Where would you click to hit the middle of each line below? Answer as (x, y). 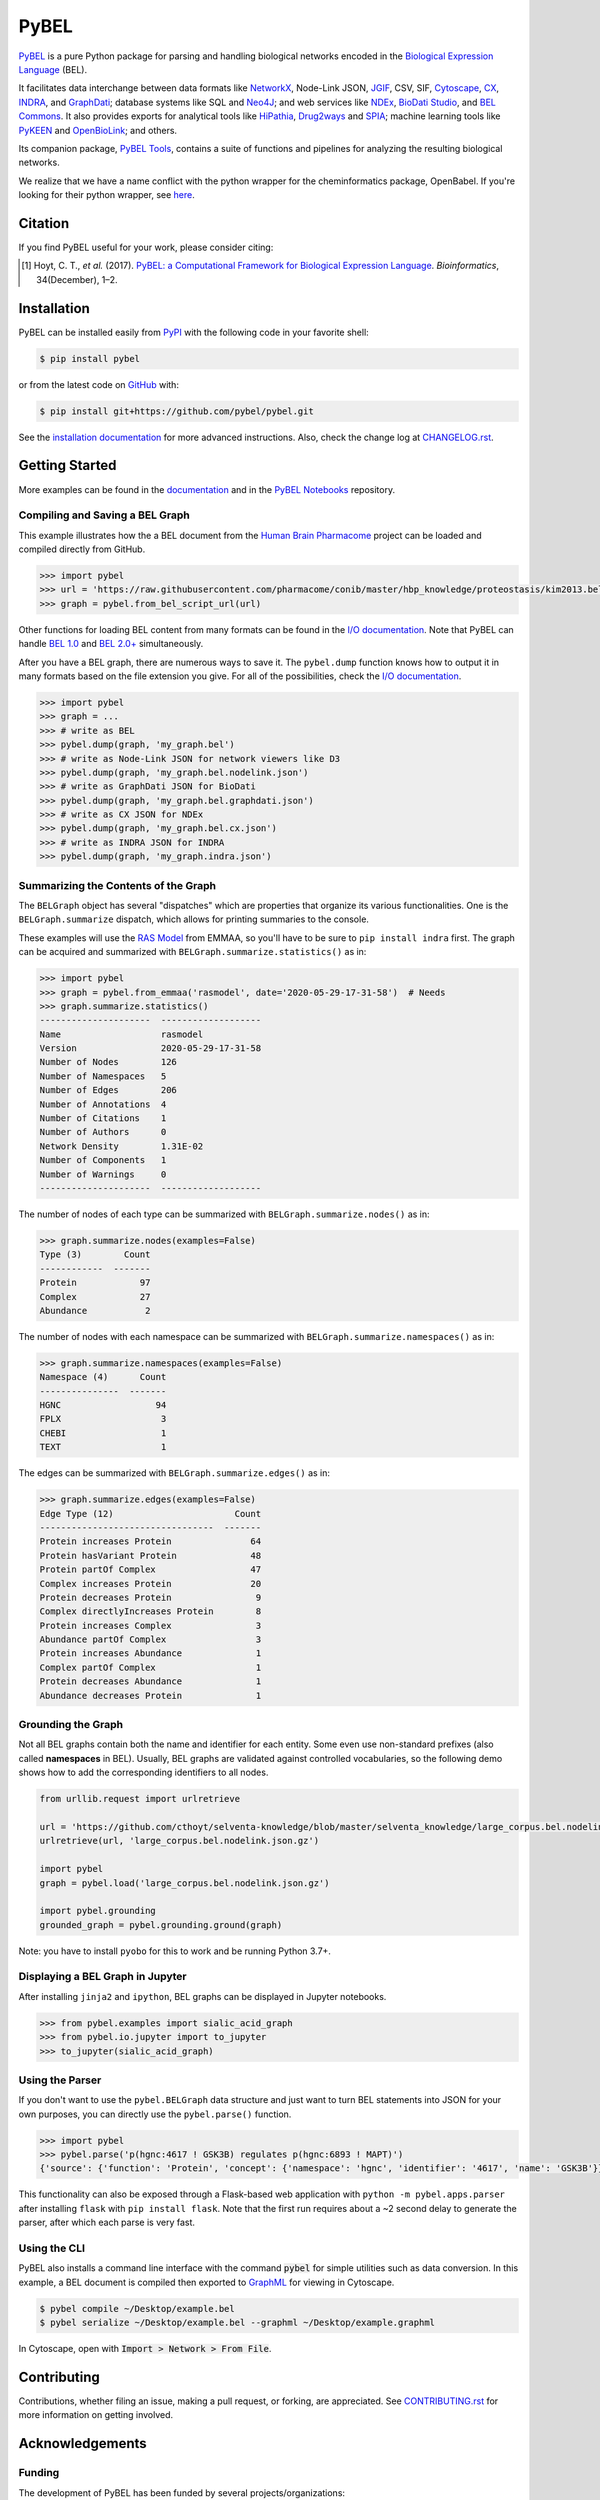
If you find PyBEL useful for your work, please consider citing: (146, 247)
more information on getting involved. (96, 2415)
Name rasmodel (121, 1034)
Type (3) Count (95, 1254)
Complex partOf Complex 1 (150, 1667)
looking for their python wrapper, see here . (106, 195)
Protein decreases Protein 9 (150, 1597)
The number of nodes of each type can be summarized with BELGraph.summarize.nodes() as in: (224, 1214)
